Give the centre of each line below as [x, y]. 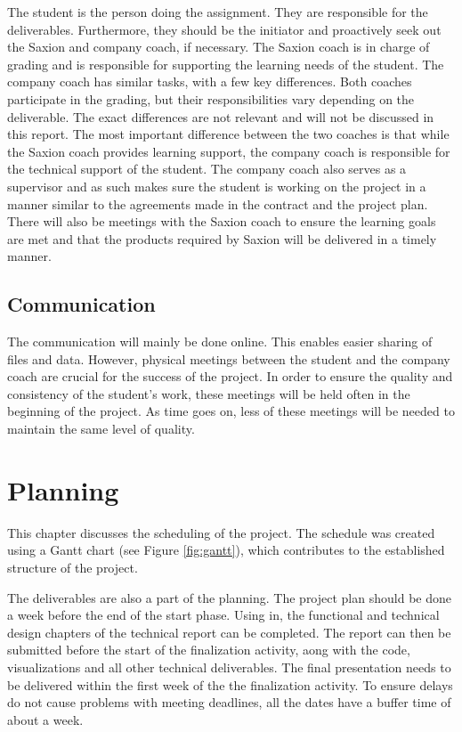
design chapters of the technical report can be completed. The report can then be [229, 632]
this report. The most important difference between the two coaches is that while [228, 134]
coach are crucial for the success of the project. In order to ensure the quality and [230, 376]
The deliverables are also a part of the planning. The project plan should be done [229, 597]
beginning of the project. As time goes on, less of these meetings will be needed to [231, 411]
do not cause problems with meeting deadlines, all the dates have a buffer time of [229, 702]
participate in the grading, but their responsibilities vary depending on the [211, 98]
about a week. [45, 719]
